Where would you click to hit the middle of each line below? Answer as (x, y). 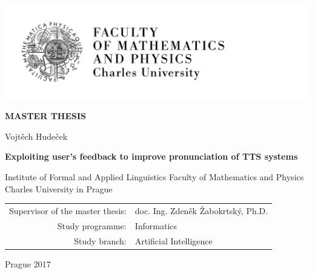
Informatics (156, 225)
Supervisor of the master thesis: (68, 210)
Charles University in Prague (59, 188)
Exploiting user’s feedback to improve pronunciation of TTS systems (151, 156)
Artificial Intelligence (174, 240)
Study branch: (100, 240)
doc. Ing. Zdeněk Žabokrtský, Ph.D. (201, 210)
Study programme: (92, 225)
